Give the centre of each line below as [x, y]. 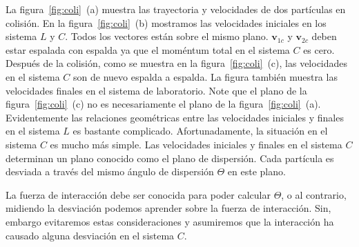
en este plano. [256, 171]
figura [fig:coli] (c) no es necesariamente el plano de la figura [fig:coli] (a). [163, 104]
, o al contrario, [314, 194]
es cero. [319, 49]
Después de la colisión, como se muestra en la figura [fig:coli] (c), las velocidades [177, 63]
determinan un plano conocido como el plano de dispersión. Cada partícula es [170, 158]
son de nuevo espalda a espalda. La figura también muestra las [205, 76]
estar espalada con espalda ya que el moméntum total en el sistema [148, 49]
